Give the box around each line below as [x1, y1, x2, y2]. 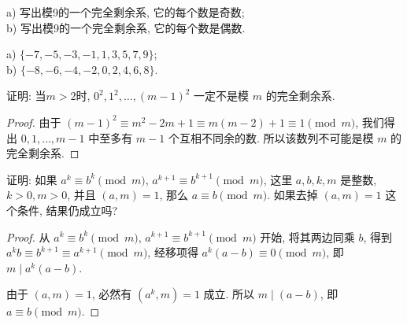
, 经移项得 [147, 244, 198, 260]
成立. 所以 [203, 286, 255, 302]
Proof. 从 [6, 228, 50, 245]
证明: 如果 [6, 171, 57, 187]
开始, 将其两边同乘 [260, 228, 355, 245]
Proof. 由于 [6, 113, 61, 130]
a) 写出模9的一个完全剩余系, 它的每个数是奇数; [6, 4, 245, 20]
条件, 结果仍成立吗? [17, 201, 118, 218]
